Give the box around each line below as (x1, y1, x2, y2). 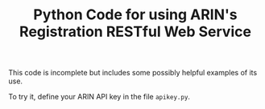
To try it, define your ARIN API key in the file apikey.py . (8, 92, 191, 102)
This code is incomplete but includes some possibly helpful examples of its (8, 68, 258, 78)
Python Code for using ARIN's (33, 6, 238, 24)
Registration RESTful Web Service (19, 22, 252, 41)
